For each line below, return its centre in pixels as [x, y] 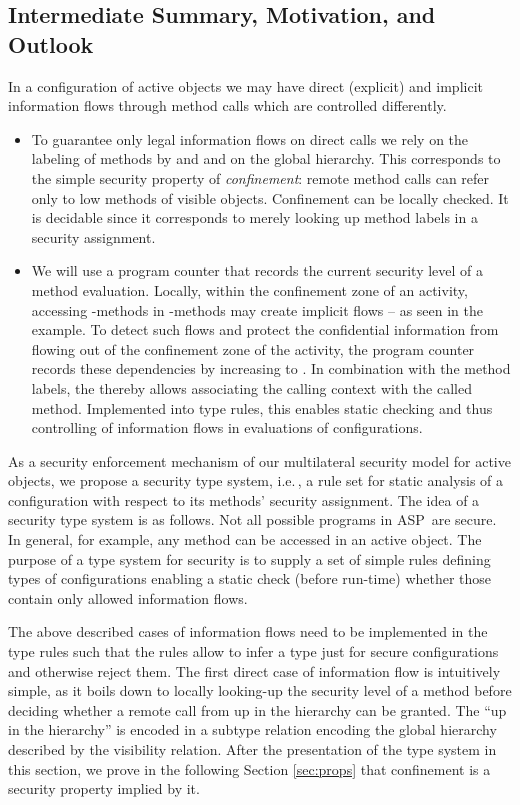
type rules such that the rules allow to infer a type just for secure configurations [253, 651]
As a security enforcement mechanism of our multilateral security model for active [259, 460]
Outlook [51, 43]
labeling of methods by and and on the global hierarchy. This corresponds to [266, 158]
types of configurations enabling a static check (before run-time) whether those [250, 578]
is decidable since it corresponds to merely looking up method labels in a [254, 217]
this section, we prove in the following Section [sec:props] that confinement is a [249, 768]
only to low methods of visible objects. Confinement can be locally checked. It [270, 197]
